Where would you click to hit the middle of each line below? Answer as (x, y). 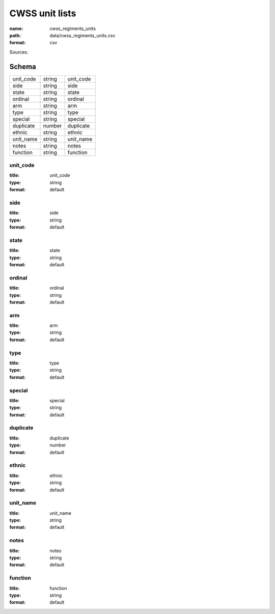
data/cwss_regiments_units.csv (82, 35)
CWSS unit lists (43, 13)
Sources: (19, 52)
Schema (23, 66)
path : (15, 35)
